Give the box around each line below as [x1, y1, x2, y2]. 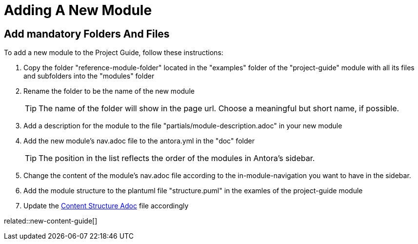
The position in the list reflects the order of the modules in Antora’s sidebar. [39, 153, 315, 163]
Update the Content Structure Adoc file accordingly [23, 202, 189, 210]
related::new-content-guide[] [4, 217, 98, 225]
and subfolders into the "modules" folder [23, 72, 155, 81]
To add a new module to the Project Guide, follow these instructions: [4, 48, 223, 57]
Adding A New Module [4, 2, 152, 19]
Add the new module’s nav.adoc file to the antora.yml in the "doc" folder [23, 137, 255, 145]
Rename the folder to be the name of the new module [23, 87, 195, 96]
